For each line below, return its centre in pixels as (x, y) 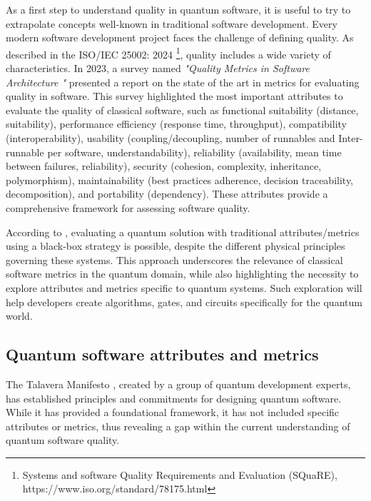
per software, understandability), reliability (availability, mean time (194, 152)
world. (19, 316)
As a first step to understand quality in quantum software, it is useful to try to (178, 9)
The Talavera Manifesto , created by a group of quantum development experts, (178, 384)
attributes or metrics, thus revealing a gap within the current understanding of (178, 426)
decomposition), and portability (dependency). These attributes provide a (167, 194)
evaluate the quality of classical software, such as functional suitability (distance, (182, 110)
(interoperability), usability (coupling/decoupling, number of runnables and (171, 138)
